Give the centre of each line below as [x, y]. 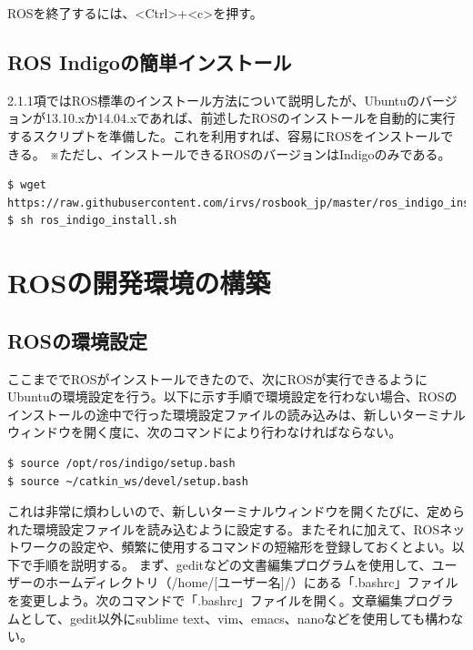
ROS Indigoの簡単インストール [150, 61]
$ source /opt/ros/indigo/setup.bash [121, 463]
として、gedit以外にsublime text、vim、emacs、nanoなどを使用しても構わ [235, 618]
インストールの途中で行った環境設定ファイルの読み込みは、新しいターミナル [236, 414]
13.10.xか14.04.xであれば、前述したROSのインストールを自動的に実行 [250, 118]
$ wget [27, 185]
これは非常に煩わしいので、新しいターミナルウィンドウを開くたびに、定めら [236, 511]
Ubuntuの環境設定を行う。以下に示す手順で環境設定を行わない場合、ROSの [232, 396]
